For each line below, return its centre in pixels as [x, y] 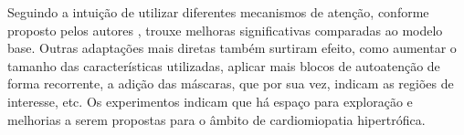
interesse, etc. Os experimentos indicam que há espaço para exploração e [210, 101]
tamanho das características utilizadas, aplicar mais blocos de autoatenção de [224, 65]
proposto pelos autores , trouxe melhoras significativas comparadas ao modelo [225, 30]
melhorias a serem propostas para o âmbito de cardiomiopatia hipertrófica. [216, 119]
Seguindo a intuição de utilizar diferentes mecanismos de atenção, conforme [218, 12]
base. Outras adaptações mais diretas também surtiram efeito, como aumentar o [232, 48]
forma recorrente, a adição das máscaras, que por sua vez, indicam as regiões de [231, 83]
